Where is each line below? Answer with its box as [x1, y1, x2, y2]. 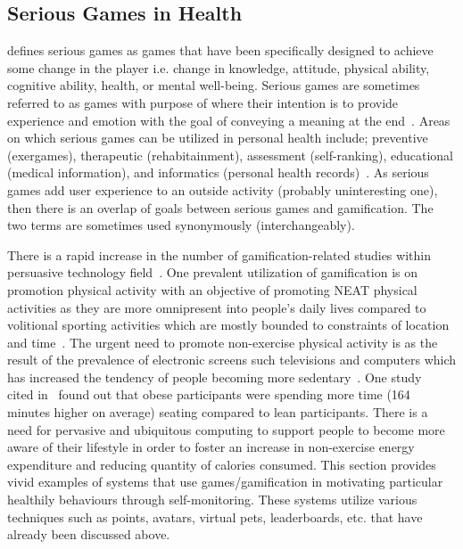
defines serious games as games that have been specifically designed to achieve [7, 41, 434, 60]
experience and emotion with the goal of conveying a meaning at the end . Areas [7, 111, 451, 129]
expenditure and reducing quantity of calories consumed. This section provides [7, 455, 436, 473]
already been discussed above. [7, 525, 170, 544]
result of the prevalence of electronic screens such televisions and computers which [7, 350, 457, 369]
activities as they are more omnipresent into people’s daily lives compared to [7, 298, 426, 316]
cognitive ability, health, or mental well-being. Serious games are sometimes [7, 76, 420, 94]
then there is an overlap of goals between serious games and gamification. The [7, 198, 434, 217]
